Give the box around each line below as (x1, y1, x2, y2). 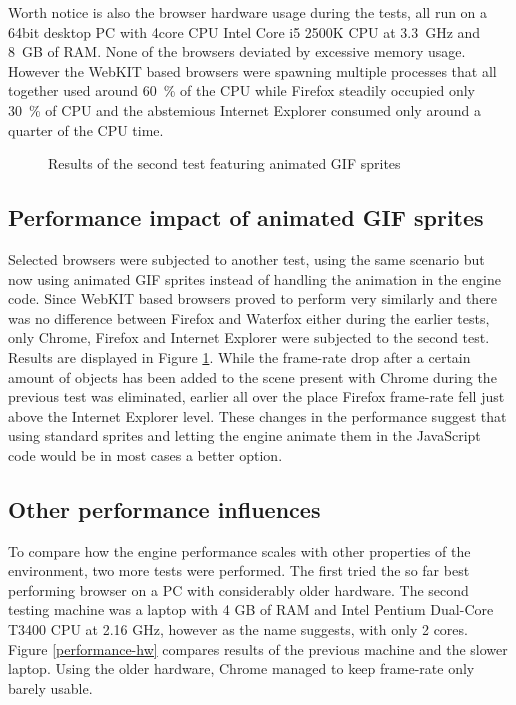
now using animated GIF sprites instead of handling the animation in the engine (8, 268, 502, 289)
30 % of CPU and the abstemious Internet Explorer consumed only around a (8, 99, 481, 120)
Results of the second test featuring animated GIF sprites (48, 153, 401, 174)
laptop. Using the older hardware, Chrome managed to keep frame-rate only (8, 658, 475, 679)
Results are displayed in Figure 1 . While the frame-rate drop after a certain (8, 346, 471, 367)
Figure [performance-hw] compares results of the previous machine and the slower (8, 638, 508, 659)
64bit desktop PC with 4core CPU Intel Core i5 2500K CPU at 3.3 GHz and (8, 21, 481, 42)
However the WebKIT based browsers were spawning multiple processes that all (8, 60, 497, 81)
